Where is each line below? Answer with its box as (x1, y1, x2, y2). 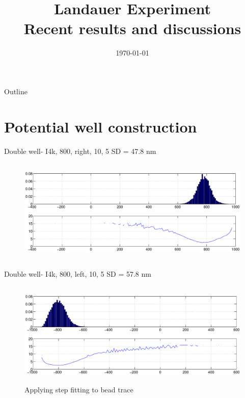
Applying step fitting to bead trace (24, 384, 133, 394)
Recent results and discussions (23, 18, 241, 39)
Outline (4, 86, 28, 96)
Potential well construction (4, 116, 197, 137)
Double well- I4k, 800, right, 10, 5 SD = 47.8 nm (4, 145, 156, 156)
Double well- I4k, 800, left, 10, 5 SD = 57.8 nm (4, 268, 151, 279)
